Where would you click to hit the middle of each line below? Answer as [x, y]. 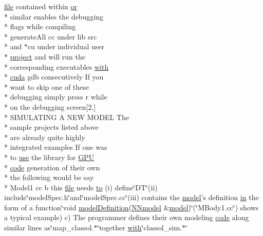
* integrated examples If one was [56, 147]
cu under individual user [66, 46]
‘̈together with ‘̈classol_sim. [140, 228]
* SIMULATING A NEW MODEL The [67, 117]
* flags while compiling [40, 26]
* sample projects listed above [51, 127]
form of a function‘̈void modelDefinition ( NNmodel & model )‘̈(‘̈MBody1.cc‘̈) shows [131, 207]
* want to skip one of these [47, 86]
